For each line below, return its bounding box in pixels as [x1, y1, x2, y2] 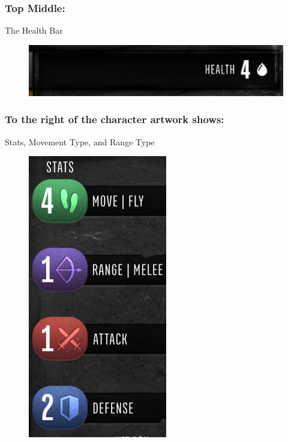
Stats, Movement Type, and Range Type [5, 135, 155, 148]
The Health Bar [5, 24, 63, 37]
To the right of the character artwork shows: [5, 112, 224, 127]
